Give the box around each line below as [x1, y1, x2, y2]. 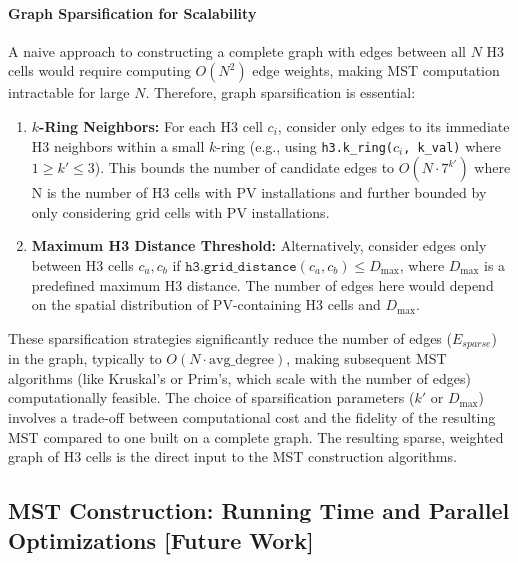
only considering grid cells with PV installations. [31, 201, 330, 222]
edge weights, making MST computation [252, 60, 500, 81]
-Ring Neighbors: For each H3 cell [39, 115, 263, 136]
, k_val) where [403, 135, 501, 156]
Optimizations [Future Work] [8, 524, 314, 555]
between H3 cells [31, 255, 134, 276]
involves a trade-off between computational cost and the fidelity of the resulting [8, 407, 496, 428]
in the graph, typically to [8, 348, 162, 369]
